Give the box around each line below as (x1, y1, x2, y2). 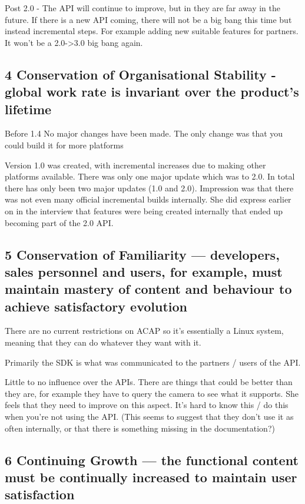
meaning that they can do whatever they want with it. (5, 336, 201, 349)
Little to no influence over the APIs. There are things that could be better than (5, 376, 293, 388)
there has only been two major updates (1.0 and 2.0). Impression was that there (5, 181, 294, 194)
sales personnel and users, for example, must (5, 262, 283, 280)
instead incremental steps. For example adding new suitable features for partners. (5, 25, 299, 37)
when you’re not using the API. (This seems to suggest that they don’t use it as (5, 410, 294, 423)
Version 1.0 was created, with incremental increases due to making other (5, 158, 266, 171)
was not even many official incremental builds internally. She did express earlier (5, 193, 291, 205)
